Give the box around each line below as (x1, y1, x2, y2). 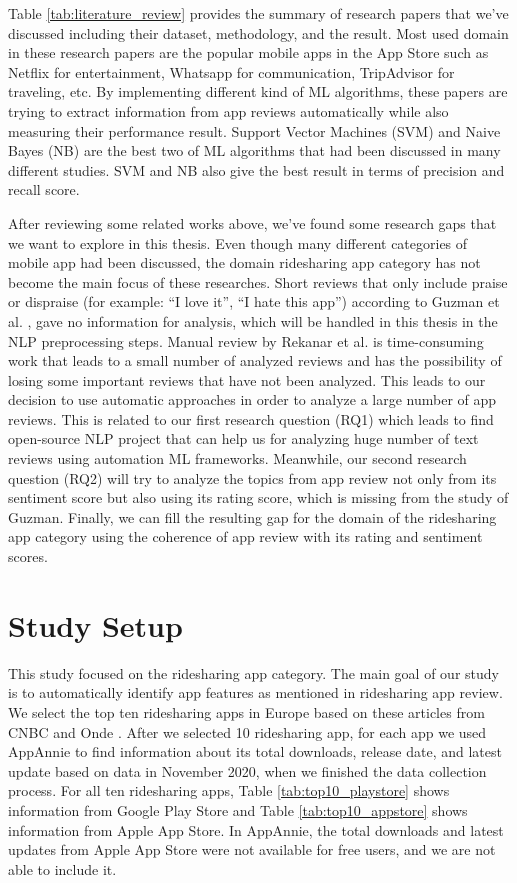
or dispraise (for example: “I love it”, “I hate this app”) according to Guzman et (8, 291, 500, 312)
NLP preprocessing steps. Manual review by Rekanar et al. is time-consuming (8, 330, 484, 351)
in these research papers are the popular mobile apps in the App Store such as (8, 42, 489, 63)
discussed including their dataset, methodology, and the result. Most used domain (8, 22, 509, 43)
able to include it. (8, 858, 117, 879)
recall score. (8, 179, 80, 200)
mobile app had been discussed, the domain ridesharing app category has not (8, 252, 481, 273)
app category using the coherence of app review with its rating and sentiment (8, 526, 483, 547)
